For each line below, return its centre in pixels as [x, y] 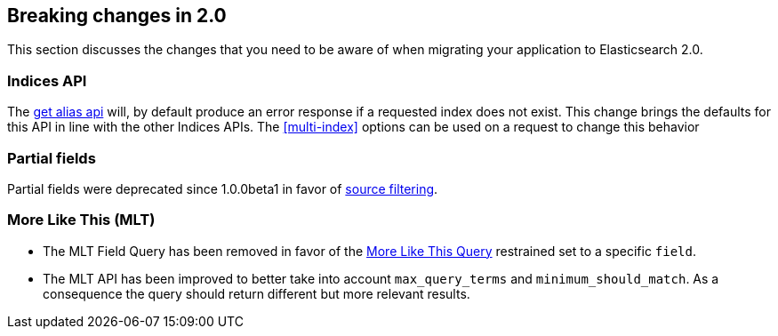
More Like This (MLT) [81, 220]
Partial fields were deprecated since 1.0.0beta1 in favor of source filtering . [223, 188]
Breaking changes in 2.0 [117, 16]
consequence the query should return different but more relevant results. [257, 293]
